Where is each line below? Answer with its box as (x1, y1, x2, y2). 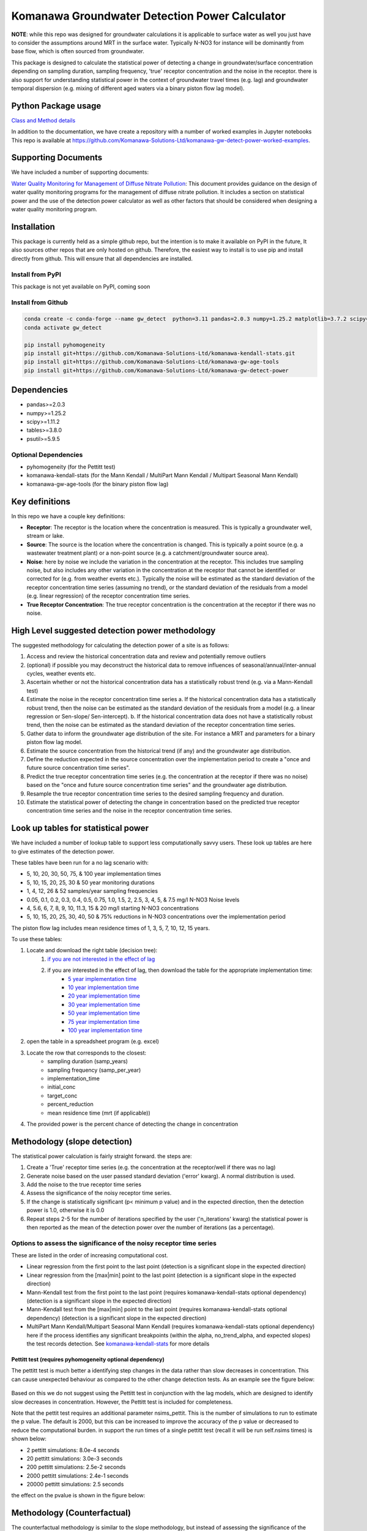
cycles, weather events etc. (26, 670, 96, 677)
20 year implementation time (68, 992, 141, 999)
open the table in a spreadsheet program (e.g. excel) (26, 1038, 159, 1045)
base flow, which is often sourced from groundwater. (11, 48, 145, 55)
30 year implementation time (68, 1001, 141, 1008)
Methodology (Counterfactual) (11, 1508, 132, 1518)
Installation (11, 221, 55, 232)
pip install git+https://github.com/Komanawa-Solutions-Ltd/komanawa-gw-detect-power (24, 367, 289, 374)
